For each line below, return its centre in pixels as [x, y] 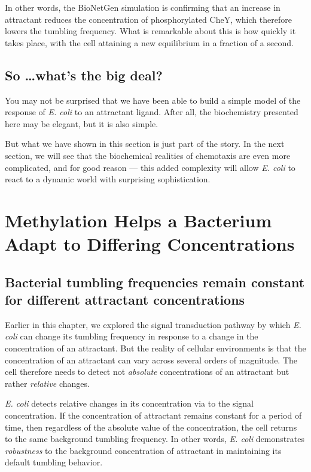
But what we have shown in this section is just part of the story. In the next [145, 144]
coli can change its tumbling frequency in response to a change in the [132, 336]
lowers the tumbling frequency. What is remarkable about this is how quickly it [150, 31]
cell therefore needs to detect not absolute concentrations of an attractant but [147, 372]
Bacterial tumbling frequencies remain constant [155, 282]
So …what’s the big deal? [84, 75]
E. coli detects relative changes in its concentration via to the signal [129, 403]
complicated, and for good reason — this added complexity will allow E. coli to [150, 167]
